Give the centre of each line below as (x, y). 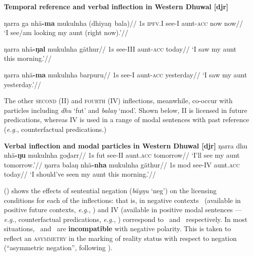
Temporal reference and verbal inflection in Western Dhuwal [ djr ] (116, 6)
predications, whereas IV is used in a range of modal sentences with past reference (126, 119)
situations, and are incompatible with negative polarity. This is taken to (117, 229)
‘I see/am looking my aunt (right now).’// (66, 32)
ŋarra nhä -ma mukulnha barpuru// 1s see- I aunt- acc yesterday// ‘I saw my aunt (126, 74)
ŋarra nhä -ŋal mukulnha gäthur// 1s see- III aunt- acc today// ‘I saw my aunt (120, 48)
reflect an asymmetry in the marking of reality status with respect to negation (120, 238)
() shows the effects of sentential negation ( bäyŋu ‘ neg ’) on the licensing (110, 190)
